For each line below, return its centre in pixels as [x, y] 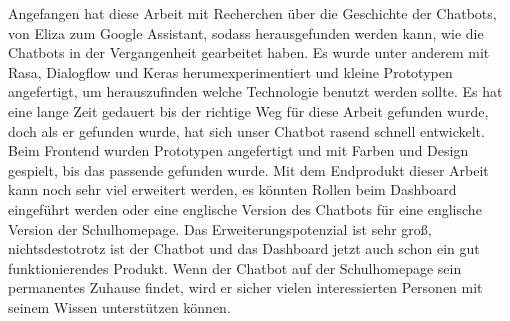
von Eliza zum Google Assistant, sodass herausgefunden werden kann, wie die [246, 32]
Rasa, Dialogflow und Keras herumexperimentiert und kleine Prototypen [230, 71]
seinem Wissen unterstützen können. [119, 306]
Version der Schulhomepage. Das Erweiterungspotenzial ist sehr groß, [220, 228]
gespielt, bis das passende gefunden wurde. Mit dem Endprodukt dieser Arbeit [248, 169]
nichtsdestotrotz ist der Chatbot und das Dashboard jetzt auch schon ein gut [244, 248]
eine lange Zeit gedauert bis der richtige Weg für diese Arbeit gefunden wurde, [248, 110]
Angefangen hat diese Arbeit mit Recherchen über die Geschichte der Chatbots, [252, 13]
